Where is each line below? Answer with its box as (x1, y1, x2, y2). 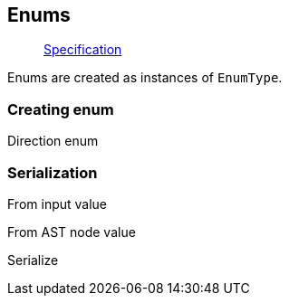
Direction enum (7, 133, 99, 149)
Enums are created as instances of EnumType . (7, 70, 283, 86)
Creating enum (7, 99, 114, 118)
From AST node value (7, 223, 136, 240)
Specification (43, 42, 122, 58)
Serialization (7, 163, 98, 182)
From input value (7, 195, 108, 212)
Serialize (7, 251, 59, 268)
